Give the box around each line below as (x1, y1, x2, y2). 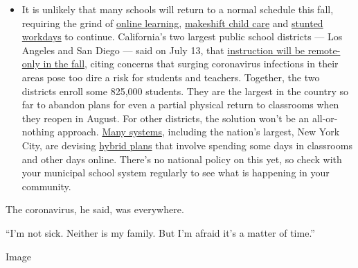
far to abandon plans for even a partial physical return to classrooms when (21, 97, 339, 112)
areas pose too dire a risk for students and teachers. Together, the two (21, 69, 320, 84)
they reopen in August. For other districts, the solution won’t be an (21, 110, 310, 125)
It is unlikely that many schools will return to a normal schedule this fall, (21, 2, 334, 16)
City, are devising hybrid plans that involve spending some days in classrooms (21, 137, 352, 152)
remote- (307, 42, 341, 57)
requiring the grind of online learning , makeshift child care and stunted (21, 15, 323, 30)
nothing (21, 124, 55, 139)
